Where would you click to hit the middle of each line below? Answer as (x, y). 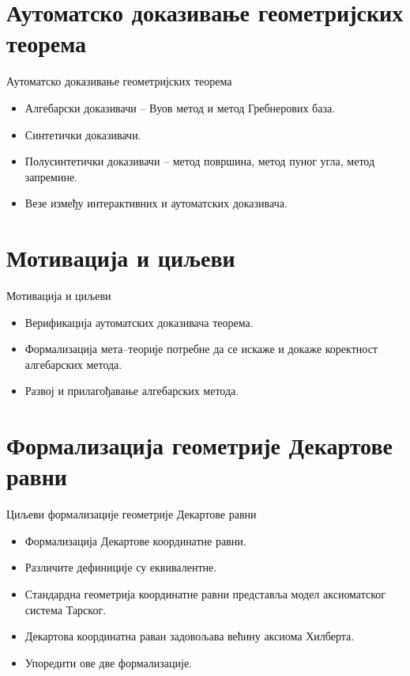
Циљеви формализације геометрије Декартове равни (132, 514)
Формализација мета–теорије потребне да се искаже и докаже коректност (201, 349)
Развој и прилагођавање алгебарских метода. (132, 391)
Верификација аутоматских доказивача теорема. (139, 322)
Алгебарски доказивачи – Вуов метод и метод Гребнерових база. (180, 107)
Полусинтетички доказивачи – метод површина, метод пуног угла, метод (200, 161)
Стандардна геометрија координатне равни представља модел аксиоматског (205, 594)
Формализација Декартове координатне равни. (135, 540)
